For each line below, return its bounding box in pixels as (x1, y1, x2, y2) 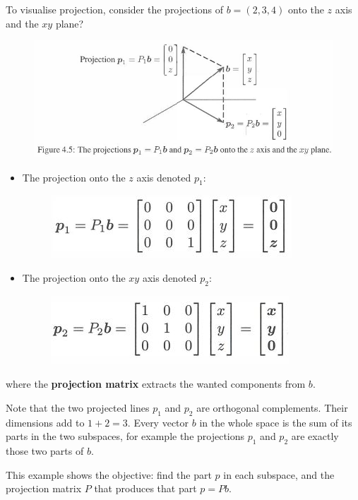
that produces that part (94, 481, 197, 496)
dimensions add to (6, 415, 85, 429)
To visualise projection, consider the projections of (6, 2, 224, 16)
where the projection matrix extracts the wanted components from (6, 376, 306, 391)
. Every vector (127, 415, 189, 429)
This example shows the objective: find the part (6, 467, 212, 482)
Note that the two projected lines (6, 400, 150, 415)
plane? (55, 16, 84, 30)
